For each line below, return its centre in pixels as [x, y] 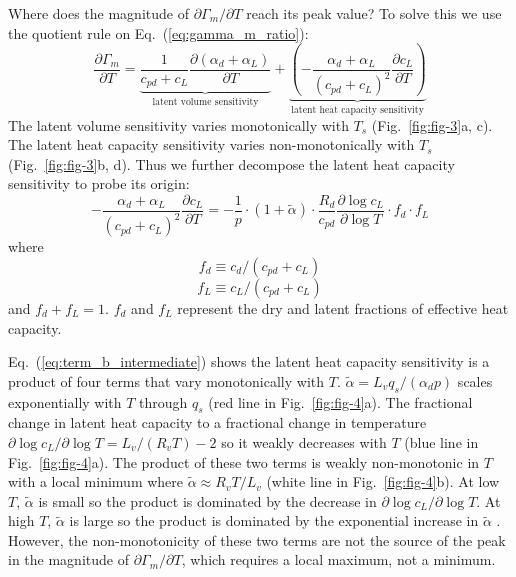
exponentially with [65, 401]
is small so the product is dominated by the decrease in [207, 500]
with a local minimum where [96, 481]
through [163, 401]
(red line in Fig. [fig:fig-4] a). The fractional [340, 401]
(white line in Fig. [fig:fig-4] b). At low [383, 481]
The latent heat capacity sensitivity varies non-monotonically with [211, 144]
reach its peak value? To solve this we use [374, 13]
